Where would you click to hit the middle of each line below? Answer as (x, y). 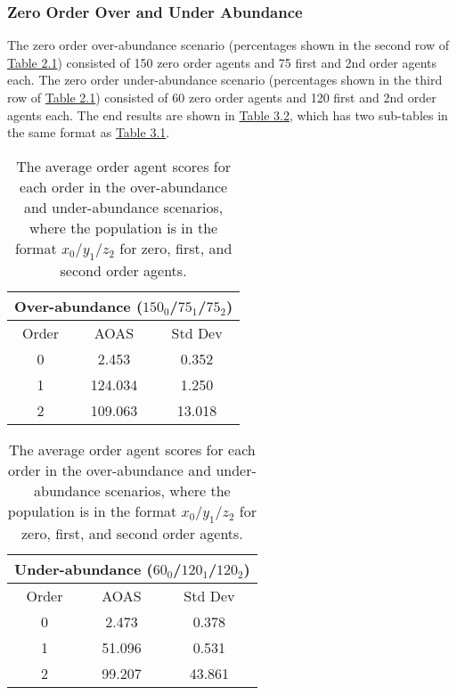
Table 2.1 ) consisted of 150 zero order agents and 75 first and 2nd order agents (222, 62)
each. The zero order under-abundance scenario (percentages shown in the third (225, 80)
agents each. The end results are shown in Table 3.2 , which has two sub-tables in (228, 114)
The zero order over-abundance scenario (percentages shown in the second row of (228, 45)
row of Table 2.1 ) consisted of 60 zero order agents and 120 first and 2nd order (222, 97)
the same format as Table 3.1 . (89, 132)
